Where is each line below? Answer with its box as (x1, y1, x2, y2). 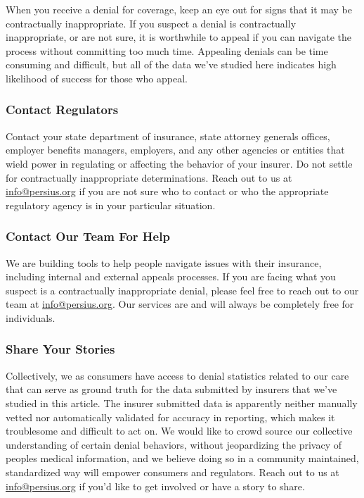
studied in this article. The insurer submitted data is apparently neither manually (6, 395, 358, 410)
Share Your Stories (6, 340, 115, 358)
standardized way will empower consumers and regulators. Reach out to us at (6, 464, 339, 479)
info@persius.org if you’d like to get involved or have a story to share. (6, 478, 305, 493)
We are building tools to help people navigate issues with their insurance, (6, 255, 322, 270)
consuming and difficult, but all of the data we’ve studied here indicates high (6, 57, 337, 72)
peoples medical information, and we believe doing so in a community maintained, (6, 451, 359, 466)
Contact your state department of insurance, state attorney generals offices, (6, 128, 330, 143)
